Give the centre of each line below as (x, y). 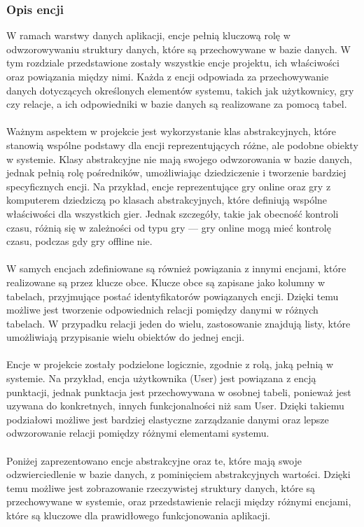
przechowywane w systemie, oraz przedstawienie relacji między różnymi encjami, (179, 501)
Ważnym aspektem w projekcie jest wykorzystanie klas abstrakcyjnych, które (171, 131)
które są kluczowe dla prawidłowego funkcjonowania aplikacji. (139, 515)
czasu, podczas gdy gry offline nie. (79, 241)
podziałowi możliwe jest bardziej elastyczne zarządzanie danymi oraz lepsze (168, 419)
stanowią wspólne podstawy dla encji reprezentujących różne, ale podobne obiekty (182, 145)
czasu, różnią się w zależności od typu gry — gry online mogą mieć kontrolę (169, 227)
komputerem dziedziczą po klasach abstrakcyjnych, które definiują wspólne (167, 200)
